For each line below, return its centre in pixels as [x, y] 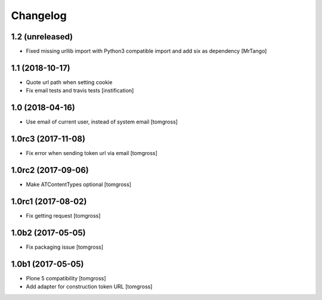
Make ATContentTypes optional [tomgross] [78, 184]
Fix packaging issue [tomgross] [65, 247]
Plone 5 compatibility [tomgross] [66, 278]
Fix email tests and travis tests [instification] [80, 91]
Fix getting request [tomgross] [63, 215]
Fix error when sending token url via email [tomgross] [92, 153]
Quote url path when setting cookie [69, 82]
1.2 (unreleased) [42, 37]
